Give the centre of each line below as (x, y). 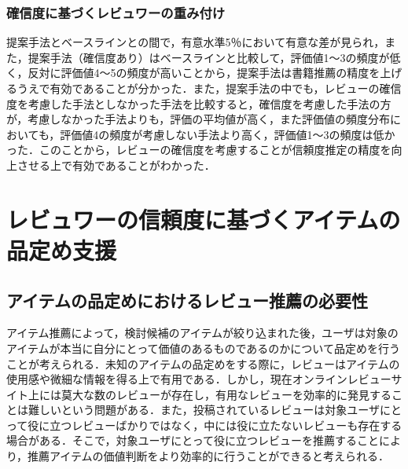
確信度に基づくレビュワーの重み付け (116, 12)
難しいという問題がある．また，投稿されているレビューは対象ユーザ (204, 410)
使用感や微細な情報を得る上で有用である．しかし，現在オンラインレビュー (199, 379)
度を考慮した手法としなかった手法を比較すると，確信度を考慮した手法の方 (199, 103)
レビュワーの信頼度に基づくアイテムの (204, 219)
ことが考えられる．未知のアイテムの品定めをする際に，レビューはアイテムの (203, 363)
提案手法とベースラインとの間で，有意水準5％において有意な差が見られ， (196, 42)
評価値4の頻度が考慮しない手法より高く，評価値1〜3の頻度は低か (228, 134)
